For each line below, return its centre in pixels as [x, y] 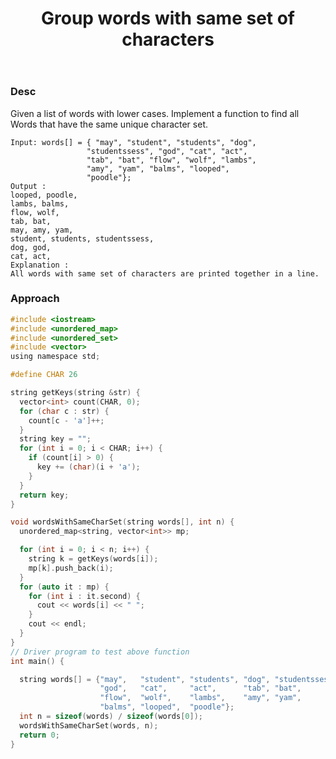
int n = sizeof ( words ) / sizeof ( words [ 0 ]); [111, 717]
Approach [35, 299]
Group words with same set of [168, 18]
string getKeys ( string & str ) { [75, 393]
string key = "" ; [55, 439]
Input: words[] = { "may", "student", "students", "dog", [133, 142]
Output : [28, 186]
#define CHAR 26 [44, 375]
